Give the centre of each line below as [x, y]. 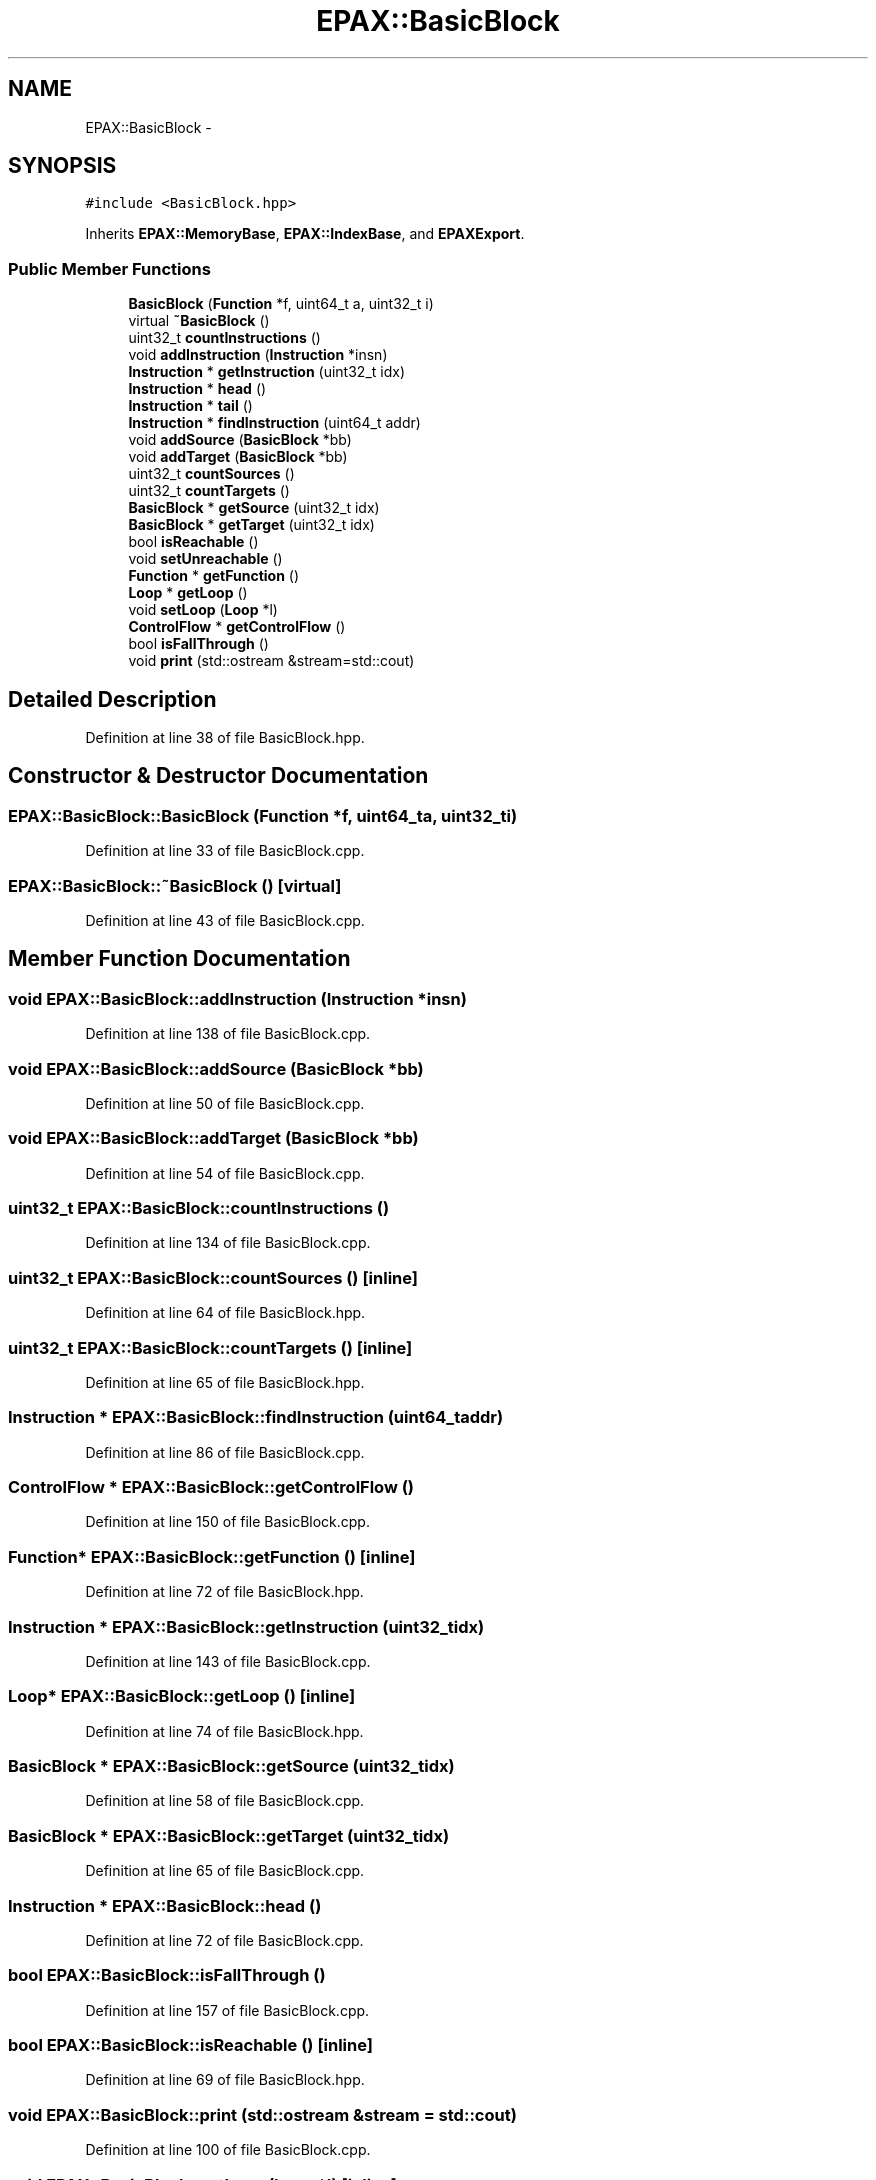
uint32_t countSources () [211, 474]
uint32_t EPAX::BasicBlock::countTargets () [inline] [210, 1347]
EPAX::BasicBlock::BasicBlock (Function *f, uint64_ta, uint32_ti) [263, 815]
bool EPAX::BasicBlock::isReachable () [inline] [190, 2045]
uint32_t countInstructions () [224, 338]
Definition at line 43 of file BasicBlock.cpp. [225, 920]
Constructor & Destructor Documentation [218, 776]
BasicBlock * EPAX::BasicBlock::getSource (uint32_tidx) [231, 1766]
